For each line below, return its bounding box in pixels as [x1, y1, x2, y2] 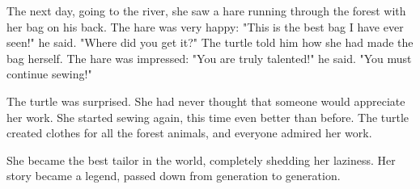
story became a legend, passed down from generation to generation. [6, 167, 341, 184]
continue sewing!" [6, 65, 92, 82]
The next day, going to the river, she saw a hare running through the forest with [6, 2, 406, 19]
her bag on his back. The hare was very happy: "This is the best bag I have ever [6, 18, 404, 35]
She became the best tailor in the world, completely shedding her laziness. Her [6, 151, 396, 168]
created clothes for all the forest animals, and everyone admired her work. [6, 124, 372, 141]
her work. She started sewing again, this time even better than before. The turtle [6, 108, 409, 125]
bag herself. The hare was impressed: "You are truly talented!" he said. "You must [6, 49, 412, 66]
